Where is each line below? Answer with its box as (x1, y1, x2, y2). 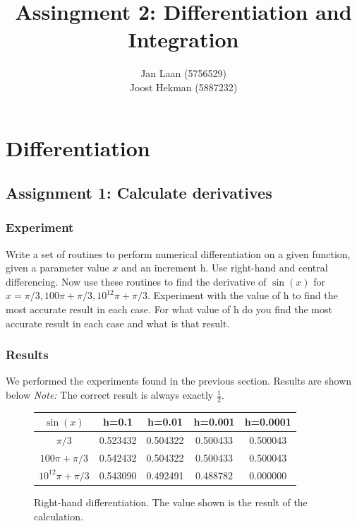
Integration (128, 25, 239, 54)
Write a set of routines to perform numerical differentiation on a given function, (6, 246, 351, 261)
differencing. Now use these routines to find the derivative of (6, 274, 267, 288)
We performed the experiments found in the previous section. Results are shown (6, 373, 352, 388)
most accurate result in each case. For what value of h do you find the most (6, 302, 332, 317)
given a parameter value (6, 260, 109, 275)
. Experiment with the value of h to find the (147, 288, 338, 303)
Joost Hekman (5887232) (129, 79, 238, 94)
